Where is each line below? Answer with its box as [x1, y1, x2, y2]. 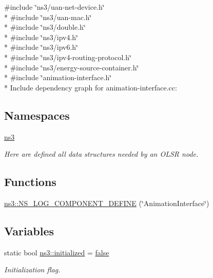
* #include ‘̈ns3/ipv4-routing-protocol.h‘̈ [4, 51, 131, 62]
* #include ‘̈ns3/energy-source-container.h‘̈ [4, 62, 139, 72]
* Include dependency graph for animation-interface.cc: [4, 82, 177, 92]
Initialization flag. [4, 264, 61, 275]
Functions [4, 174, 56, 190]
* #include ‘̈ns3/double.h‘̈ [4, 22, 86, 32]
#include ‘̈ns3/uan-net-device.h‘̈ [4, 2, 105, 12]
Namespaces [4, 107, 70, 123]
